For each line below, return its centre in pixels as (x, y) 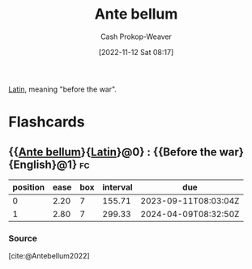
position (29, 187)
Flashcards (47, 122)
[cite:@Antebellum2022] (49, 256)
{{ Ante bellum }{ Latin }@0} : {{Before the (113, 152)
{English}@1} (43, 164)
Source (23, 238)
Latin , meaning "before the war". (63, 89)
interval (117, 187)
